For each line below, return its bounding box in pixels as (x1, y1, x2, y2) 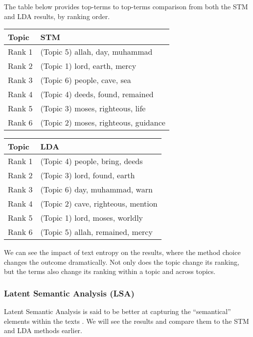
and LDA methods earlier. (4, 325, 82, 336)
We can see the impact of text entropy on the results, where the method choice (4, 247, 241, 257)
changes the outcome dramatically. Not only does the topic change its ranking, (4, 256, 239, 267)
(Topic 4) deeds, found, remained (40, 88, 154, 100)
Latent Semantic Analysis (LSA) (4, 287, 135, 299)
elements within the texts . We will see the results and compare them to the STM (4, 316, 249, 326)
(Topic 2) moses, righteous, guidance (40, 117, 165, 128)
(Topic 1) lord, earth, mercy (40, 60, 137, 72)
